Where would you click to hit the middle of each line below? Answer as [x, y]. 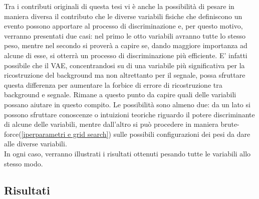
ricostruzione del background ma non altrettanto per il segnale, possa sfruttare [125, 75]
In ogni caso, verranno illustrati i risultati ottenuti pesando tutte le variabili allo [127, 153]
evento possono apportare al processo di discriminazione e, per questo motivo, [123, 26]
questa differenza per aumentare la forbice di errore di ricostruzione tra [113, 84]
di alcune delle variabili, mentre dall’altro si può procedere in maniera [111, 124]
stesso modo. [24, 163]
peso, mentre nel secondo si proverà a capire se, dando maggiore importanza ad [126, 45]
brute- [230, 124]
